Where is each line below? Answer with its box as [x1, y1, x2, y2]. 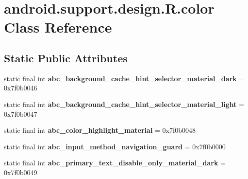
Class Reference [4, 17, 112, 37]
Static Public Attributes [4, 50, 128, 65]
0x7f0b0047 [4, 108, 37, 119]
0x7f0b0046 [4, 83, 37, 93]
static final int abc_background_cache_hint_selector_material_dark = [4, 73, 245, 83]
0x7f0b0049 [4, 167, 37, 177]
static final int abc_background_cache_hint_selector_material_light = [4, 99, 245, 109]
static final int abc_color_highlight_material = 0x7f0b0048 [4, 125, 196, 135]
